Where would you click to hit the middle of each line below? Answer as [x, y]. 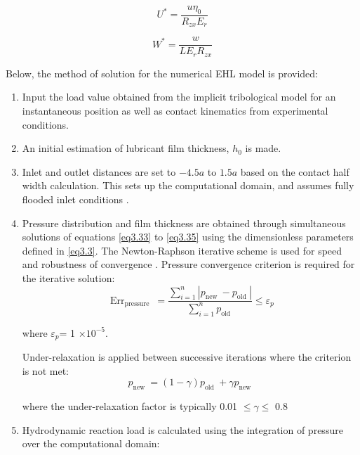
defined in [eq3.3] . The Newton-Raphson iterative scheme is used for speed [182, 250]
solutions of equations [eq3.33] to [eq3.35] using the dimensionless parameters [188, 237]
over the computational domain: [91, 443]
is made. [263, 148]
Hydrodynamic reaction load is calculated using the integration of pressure [182, 429]
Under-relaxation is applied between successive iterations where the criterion [187, 357]
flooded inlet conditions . [75, 199]
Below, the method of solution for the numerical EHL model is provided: [162, 73]
